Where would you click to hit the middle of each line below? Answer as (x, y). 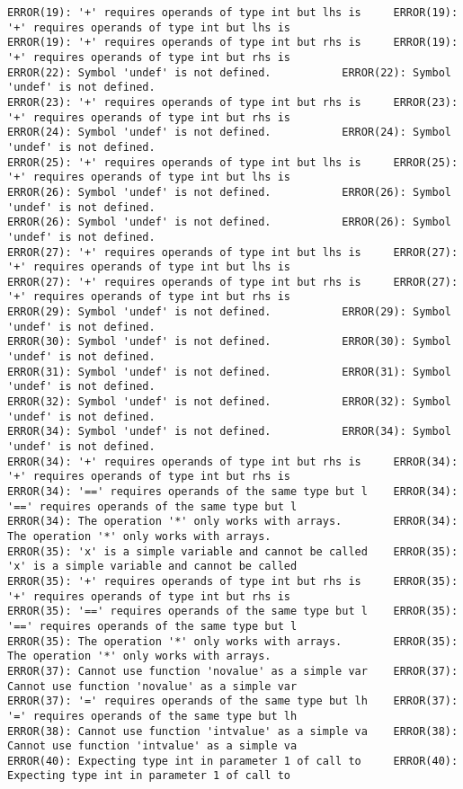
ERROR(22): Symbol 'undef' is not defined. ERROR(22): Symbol (229, 72)
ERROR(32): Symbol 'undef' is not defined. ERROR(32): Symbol (229, 402)
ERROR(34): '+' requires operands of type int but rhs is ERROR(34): (233, 461)
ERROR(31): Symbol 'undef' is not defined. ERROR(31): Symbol (229, 372)
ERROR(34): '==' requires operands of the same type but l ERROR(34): (233, 492)
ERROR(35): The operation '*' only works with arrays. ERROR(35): (233, 641)
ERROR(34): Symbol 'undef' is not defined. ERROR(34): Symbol (229, 432)
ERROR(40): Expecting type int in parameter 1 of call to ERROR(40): (233, 761)
